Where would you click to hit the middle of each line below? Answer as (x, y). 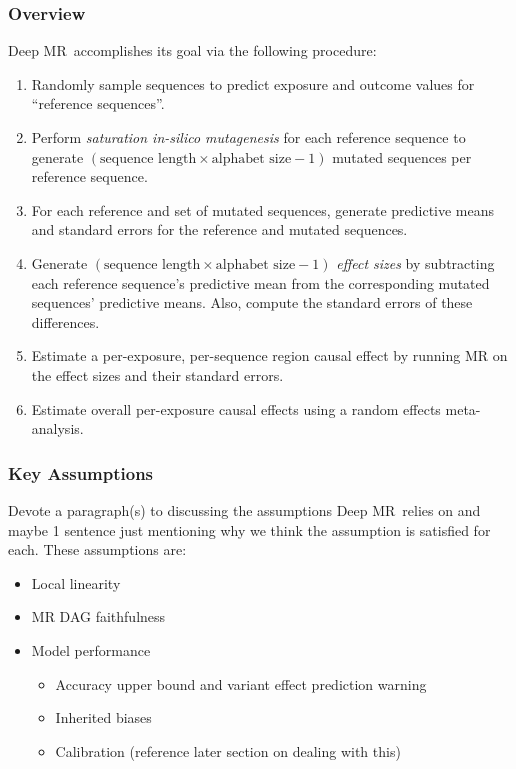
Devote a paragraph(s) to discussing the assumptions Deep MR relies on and (244, 509)
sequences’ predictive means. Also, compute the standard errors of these (252, 302)
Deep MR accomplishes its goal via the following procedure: (192, 50)
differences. (65, 321)
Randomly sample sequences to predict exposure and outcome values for (253, 83)
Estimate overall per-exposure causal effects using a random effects (236, 408)
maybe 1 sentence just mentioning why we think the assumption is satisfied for (249, 529)
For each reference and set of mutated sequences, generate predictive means (263, 209)
